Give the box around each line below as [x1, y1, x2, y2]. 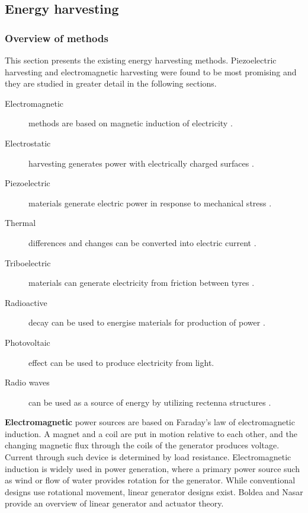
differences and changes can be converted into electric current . [28, 236, 256, 248]
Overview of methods [5, 30, 108, 45]
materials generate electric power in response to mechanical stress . [28, 196, 272, 209]
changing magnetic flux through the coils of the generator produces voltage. [5, 439, 280, 451]
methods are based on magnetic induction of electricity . [28, 117, 233, 129]
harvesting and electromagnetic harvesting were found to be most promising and [5, 65, 297, 78]
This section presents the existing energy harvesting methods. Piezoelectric [5, 54, 277, 66]
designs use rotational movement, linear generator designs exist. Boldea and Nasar [5, 485, 303, 498]
